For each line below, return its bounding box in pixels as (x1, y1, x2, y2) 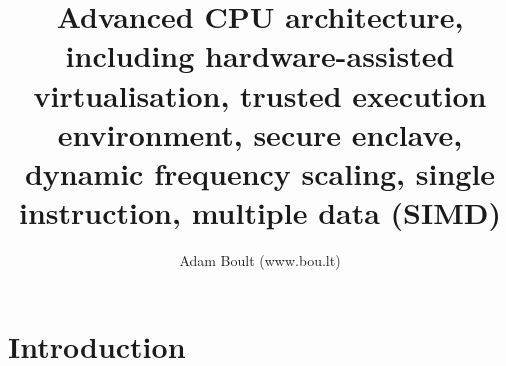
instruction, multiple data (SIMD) (19, 192, 501, 233)
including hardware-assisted (65, 35, 455, 76)
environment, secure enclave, (57, 113, 463, 154)
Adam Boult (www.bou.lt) (179, 250, 341, 271)
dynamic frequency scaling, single (24, 152, 496, 193)
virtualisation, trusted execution (33, 74, 487, 115)
